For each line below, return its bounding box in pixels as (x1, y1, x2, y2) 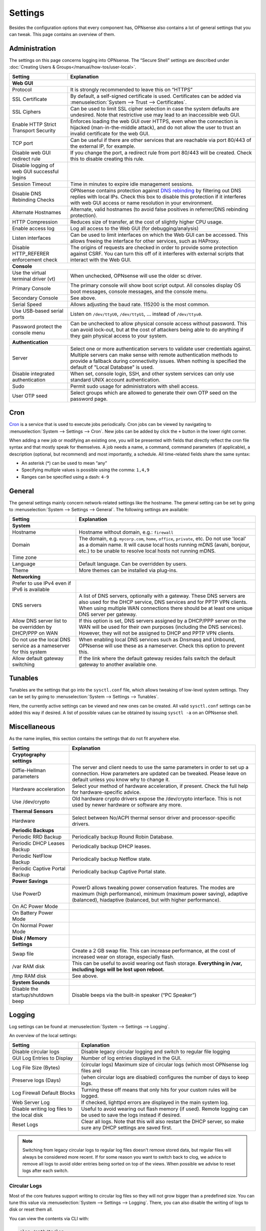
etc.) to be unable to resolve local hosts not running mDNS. (79, 547, 216, 554)
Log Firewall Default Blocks (12, 1089, 76, 1096)
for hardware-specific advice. (72, 788, 141, 795)
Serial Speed (12, 301, 42, 308)
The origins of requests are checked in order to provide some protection (70, 244, 238, 251)
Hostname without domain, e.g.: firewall (79, 528, 174, 535)
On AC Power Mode (12, 903, 58, 909)
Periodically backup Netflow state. (72, 855, 152, 862)
